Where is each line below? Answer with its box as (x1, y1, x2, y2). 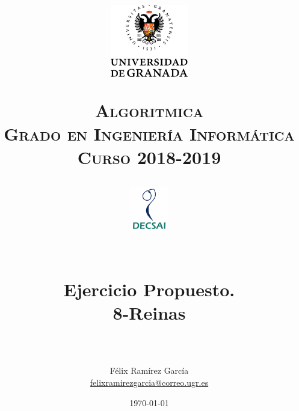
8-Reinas (113, 300, 186, 325)
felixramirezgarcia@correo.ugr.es (90, 376, 209, 388)
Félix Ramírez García (109, 364, 189, 377)
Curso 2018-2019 (77, 145, 221, 169)
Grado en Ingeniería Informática (4, 121, 295, 146)
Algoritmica (94, 97, 204, 122)
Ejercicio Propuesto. (63, 276, 235, 301)
